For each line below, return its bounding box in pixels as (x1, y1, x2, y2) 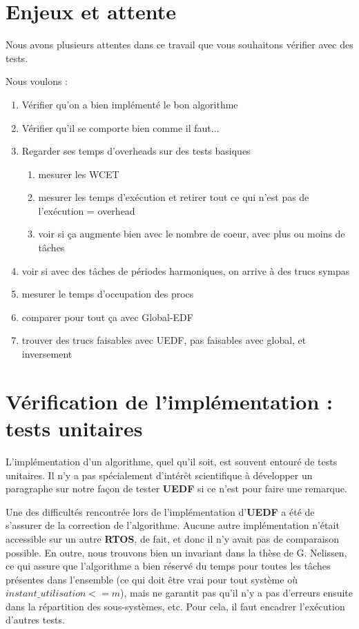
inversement (21, 347, 72, 361)
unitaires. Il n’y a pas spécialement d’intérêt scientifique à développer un (6, 467, 313, 482)
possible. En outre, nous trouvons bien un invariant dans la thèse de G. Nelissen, (6, 545, 347, 559)
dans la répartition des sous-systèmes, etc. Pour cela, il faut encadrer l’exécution (6, 599, 345, 613)
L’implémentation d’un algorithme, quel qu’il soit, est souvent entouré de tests (6, 454, 338, 468)
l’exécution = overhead (38, 203, 135, 217)
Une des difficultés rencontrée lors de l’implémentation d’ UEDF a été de (6, 504, 315, 519)
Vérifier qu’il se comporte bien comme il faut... (21, 120, 220, 135)
